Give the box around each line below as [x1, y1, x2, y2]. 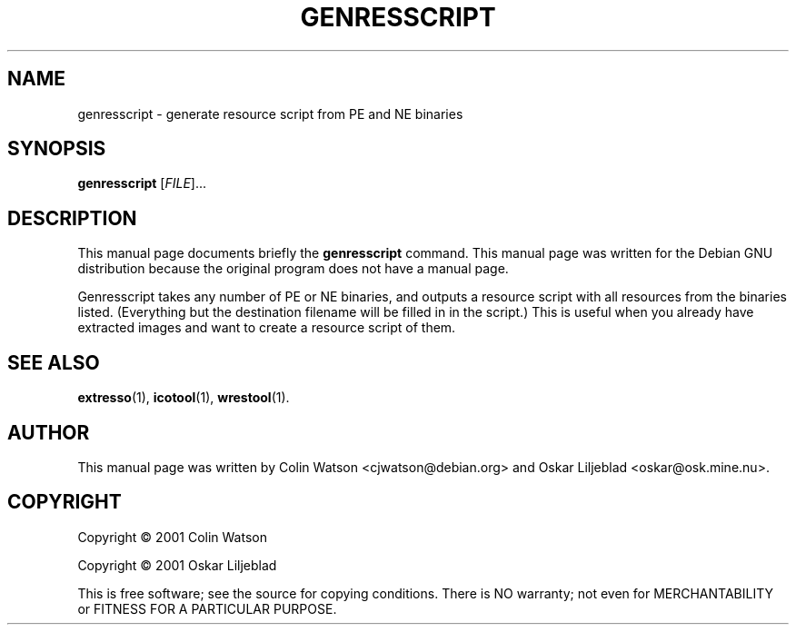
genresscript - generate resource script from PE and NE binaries [77, 105, 463, 122]
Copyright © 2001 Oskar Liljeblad [77, 557, 277, 573]
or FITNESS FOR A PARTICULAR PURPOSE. [77, 600, 337, 617]
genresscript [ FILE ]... [77, 175, 207, 192]
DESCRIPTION [7, 206, 137, 230]
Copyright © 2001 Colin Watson [77, 528, 267, 545]
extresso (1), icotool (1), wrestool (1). [77, 390, 290, 406]
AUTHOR [7, 420, 90, 444]
